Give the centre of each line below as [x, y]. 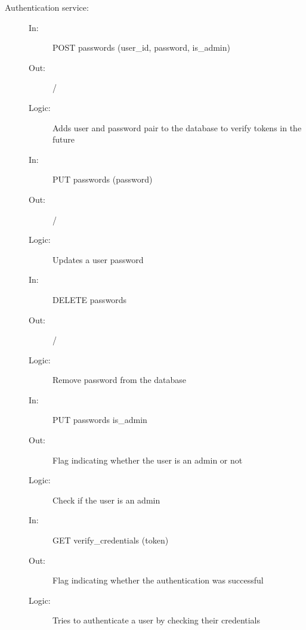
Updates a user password [98, 259]
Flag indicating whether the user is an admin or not [148, 460]
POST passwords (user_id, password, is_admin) [141, 47]
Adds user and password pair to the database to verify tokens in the [177, 127]
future [64, 139]
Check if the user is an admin [106, 500]
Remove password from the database [120, 380]
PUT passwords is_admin [100, 420]
